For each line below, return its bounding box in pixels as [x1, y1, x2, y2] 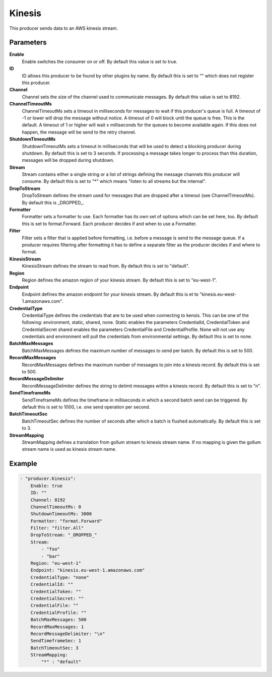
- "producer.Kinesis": [20, 476, 76, 482]
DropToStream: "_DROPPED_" [30, 532, 98, 538]
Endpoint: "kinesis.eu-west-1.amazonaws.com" [30, 567, 145, 573]
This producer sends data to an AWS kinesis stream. [9, 25, 118, 31]
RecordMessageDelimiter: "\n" [30, 631, 105, 637]
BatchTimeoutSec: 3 [30, 645, 79, 651]
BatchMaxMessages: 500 [30, 617, 87, 623]
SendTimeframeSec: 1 [30, 638, 82, 644]
